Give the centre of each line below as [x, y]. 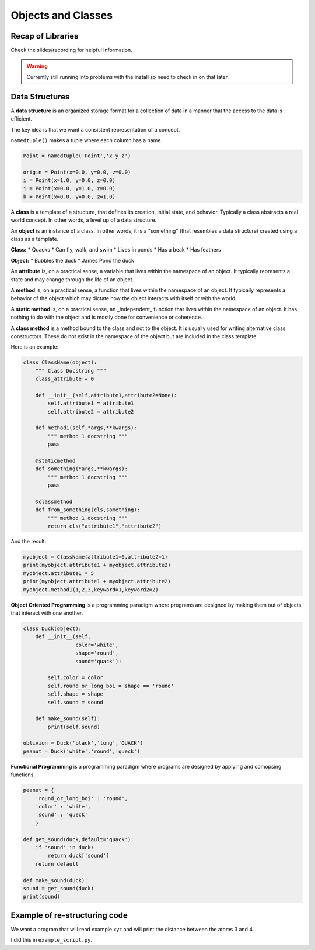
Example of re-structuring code [69, 915]
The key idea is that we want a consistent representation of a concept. [95, 129]
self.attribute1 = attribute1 [91, 403]
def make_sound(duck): [55, 880]
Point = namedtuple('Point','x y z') [77, 156]
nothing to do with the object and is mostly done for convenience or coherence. [106, 317]
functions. [23, 775]
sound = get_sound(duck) [59, 888]
